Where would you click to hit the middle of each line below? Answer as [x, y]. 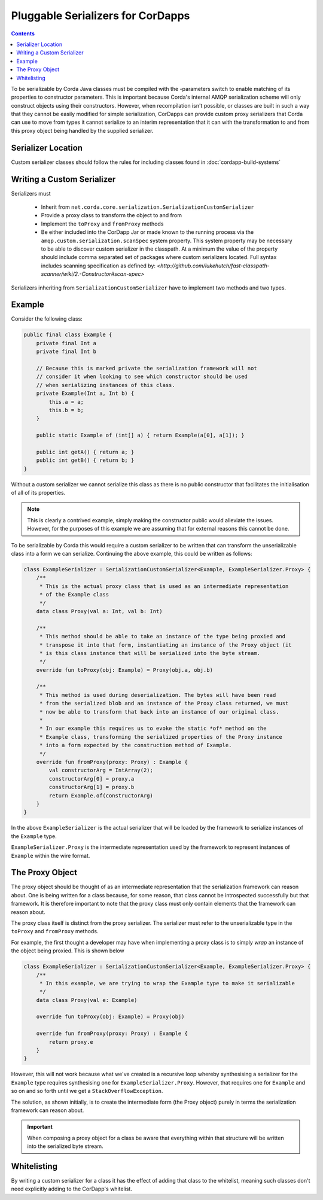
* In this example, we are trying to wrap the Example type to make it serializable [167, 983]
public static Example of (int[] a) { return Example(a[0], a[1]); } [140, 435]
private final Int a [66, 343]
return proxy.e [71, 1042]
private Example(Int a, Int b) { [85, 394]
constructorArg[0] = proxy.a [92, 779]
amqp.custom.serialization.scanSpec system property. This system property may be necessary [167, 240]
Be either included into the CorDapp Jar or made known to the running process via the [147, 232]
